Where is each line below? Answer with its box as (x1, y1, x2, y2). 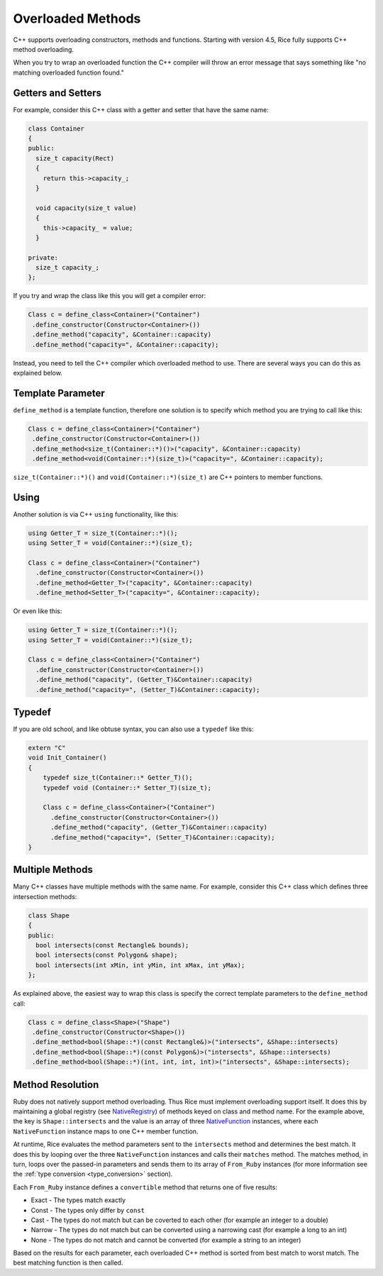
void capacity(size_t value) (35, 204, 138, 212)
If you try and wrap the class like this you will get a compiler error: (13, 292, 206, 300)
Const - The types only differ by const (30, 1206, 145, 1214)
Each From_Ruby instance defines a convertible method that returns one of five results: (13, 1182, 278, 1192)
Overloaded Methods (13, 11, 141, 26)
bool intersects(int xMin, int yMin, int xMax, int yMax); (35, 961, 245, 969)
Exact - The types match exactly (30, 1196, 126, 1204)
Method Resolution (13, 1079, 99, 1091)
